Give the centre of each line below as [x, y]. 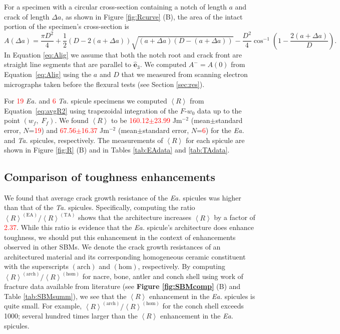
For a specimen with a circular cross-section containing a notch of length [115, 6]
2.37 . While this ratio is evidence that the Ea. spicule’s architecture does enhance [129, 227]
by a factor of [235, 217]
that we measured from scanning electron [185, 74]
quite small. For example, [43, 306]
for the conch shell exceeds [203, 306]
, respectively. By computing [182, 266]
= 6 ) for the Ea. [220, 130]
